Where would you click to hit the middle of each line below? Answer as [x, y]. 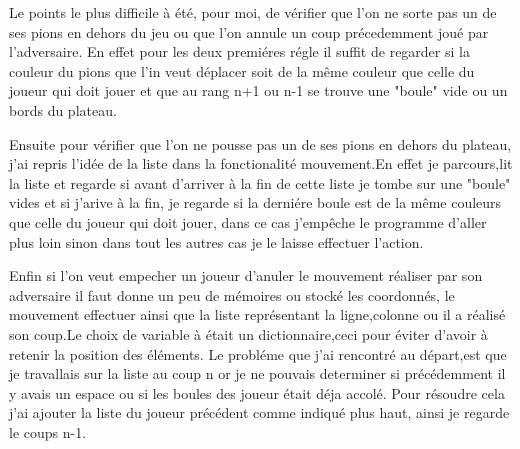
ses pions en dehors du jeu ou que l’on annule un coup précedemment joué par [249, 31]
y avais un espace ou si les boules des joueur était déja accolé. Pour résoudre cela [257, 392]
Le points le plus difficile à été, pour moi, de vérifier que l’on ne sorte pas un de [253, 12]
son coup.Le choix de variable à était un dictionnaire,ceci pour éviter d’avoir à [248, 333]
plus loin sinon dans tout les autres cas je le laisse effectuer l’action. [216, 241]
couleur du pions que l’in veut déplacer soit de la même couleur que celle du [242, 70]
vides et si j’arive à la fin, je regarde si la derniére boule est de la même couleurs [255, 202]
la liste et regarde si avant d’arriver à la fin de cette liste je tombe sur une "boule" [260, 182]
